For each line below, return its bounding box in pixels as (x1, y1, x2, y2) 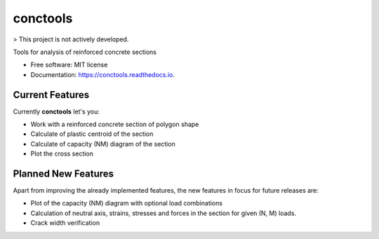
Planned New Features (13, 168, 114, 179)
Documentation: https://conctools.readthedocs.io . (30, 70, 175, 78)
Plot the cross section (30, 149, 94, 158)
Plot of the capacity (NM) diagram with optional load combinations (30, 199, 222, 207)
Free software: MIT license (30, 60, 108, 69)
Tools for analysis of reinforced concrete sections (13, 48, 157, 56)
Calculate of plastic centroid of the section (30, 130, 154, 138)
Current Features (13, 88, 90, 101)
